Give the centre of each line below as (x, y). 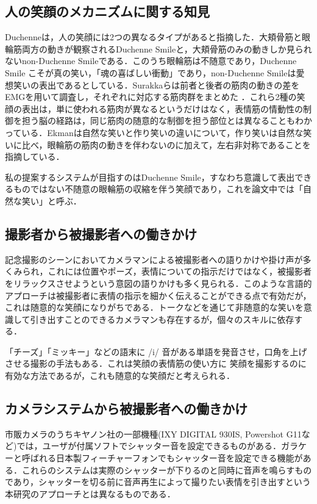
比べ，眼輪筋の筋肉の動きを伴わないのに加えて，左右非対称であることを (166, 144)
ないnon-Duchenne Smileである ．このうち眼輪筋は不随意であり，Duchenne (151, 61)
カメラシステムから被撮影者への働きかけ (126, 409)
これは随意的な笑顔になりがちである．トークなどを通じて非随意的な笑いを (154, 307)
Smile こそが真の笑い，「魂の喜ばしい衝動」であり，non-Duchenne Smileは (151, 72)
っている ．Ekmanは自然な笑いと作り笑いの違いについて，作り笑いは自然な (154, 132)
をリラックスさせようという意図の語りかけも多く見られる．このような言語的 (158, 283)
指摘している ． (35, 157)
